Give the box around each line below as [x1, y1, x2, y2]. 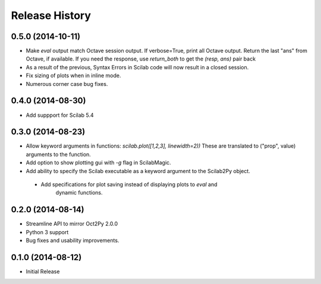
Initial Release [26, 267, 60, 275]
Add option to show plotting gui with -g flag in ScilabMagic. [26, 159, 172, 166]
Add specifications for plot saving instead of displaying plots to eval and [40, 181, 218, 188]
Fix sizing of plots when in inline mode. [26, 72, 121, 79]
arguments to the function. [26, 151, 92, 158]
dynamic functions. [55, 189, 103, 196]
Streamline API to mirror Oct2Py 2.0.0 [26, 220, 118, 228]
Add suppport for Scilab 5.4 [26, 111, 95, 119]
